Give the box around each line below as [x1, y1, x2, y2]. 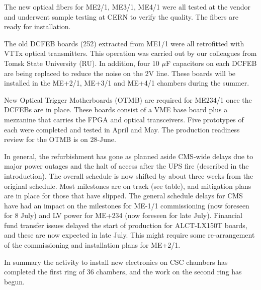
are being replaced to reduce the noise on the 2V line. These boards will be [4, 67, 236, 78]
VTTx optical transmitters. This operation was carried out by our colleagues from [4, 48, 257, 58]
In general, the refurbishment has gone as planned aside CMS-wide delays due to [4, 151, 253, 161]
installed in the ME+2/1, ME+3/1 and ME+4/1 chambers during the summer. [4, 78, 249, 88]
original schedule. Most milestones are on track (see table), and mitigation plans [4, 180, 251, 191]
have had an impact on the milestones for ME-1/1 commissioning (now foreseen [4, 200, 249, 210]
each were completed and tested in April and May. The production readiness [4, 124, 240, 134]
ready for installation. [4, 21, 71, 32]
